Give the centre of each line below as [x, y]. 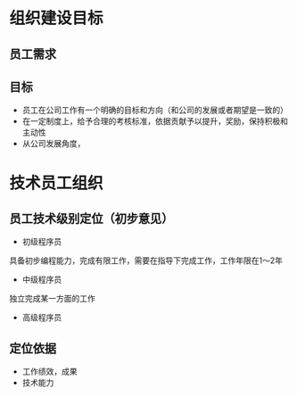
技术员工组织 [57, 183]
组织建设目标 [57, 18]
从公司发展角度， [54, 144]
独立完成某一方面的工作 [52, 299]
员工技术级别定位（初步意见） [91, 218]
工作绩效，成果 [49, 372]
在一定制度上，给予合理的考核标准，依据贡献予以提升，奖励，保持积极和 [155, 121]
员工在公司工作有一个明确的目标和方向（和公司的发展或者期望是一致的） [155, 110]
